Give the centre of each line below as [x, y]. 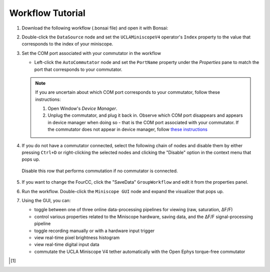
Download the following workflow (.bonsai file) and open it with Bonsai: [95, 28]
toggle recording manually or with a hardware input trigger [94, 231]
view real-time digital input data [67, 245]
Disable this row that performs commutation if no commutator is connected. [100, 171]
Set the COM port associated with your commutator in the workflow [91, 53]
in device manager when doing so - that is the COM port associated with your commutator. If [143, 122]
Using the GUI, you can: [46, 200]
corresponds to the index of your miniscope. [67, 44]
